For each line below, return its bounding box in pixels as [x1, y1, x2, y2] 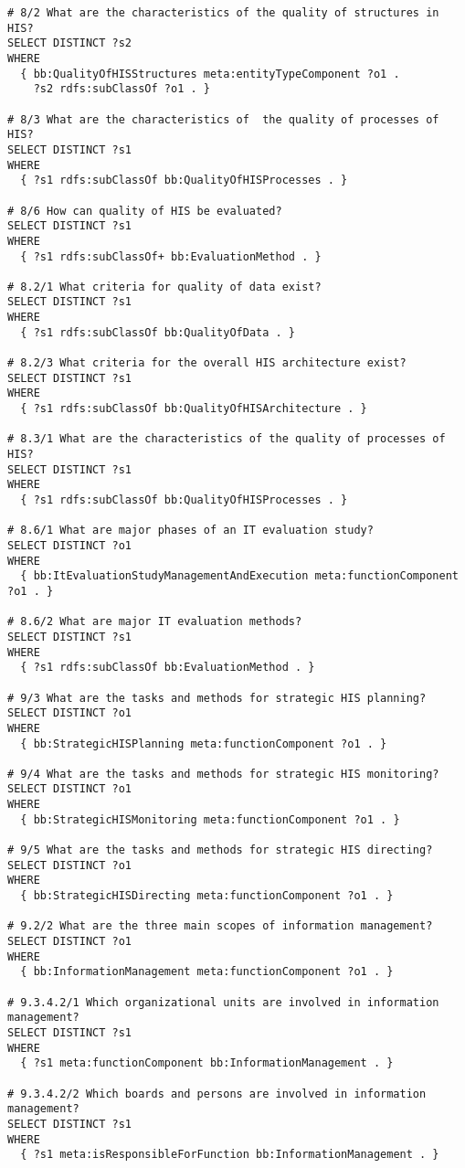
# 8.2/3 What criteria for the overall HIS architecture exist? [7, 356, 407, 370]
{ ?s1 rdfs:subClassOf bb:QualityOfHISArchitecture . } [20, 402, 367, 416]
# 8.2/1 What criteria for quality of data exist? [7, 280, 322, 293]
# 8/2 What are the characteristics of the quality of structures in [7, 6, 439, 19]
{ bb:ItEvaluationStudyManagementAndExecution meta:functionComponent [20, 569, 459, 583]
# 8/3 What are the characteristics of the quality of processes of [7, 112, 439, 126]
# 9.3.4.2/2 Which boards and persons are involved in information [7, 1087, 427, 1100]
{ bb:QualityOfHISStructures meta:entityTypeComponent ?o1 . [20, 67, 400, 80]
